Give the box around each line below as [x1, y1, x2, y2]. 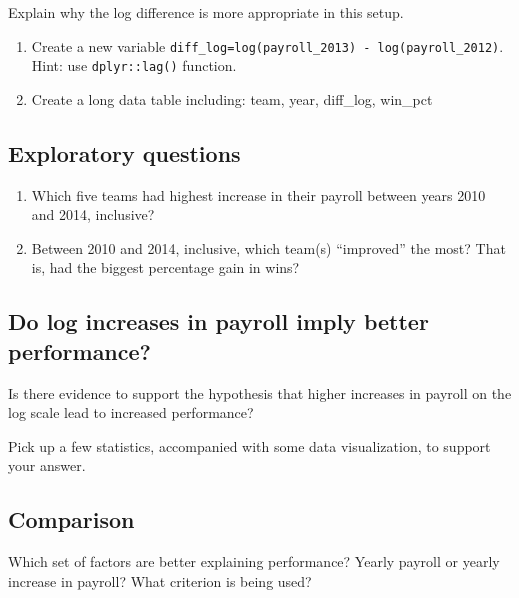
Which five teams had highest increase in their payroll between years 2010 [31, 184, 486, 205]
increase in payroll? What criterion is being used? [8, 570, 312, 591]
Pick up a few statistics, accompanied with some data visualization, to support [8, 435, 491, 456]
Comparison [8, 504, 135, 535]
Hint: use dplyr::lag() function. [31, 55, 237, 76]
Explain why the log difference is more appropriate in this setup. [8, 2, 404, 22]
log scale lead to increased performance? [8, 402, 254, 423]
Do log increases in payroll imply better [8, 306, 429, 337]
